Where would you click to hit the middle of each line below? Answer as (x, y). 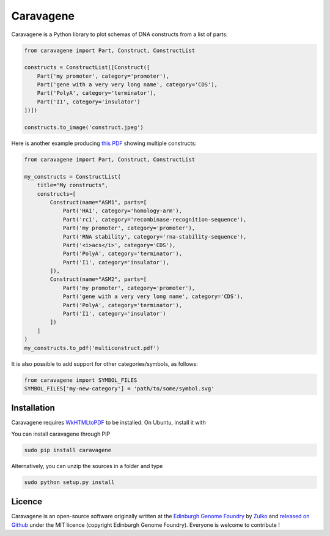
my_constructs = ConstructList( (73, 177)
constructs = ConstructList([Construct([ (87, 68)
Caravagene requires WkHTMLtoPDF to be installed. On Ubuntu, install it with (108, 423)
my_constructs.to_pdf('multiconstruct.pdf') (92, 348)
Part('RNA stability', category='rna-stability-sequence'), (155, 236)
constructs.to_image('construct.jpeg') (84, 128)
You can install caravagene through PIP (61, 434)
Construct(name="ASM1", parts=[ (98, 202)
